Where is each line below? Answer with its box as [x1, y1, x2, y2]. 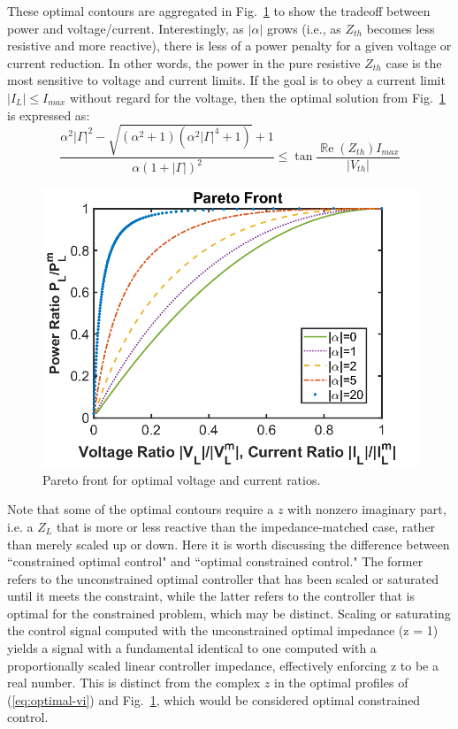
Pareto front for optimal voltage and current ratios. [42, 470, 321, 488]
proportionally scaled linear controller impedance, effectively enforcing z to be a [7, 656, 439, 674]
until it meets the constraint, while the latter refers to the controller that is [7, 587, 415, 605]
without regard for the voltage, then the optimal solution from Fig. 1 [70, 88, 446, 106]
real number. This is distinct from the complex [7, 673, 261, 692]
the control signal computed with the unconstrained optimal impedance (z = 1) [7, 621, 439, 640]
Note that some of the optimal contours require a [7, 500, 274, 518]
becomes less [366, 19, 435, 37]
